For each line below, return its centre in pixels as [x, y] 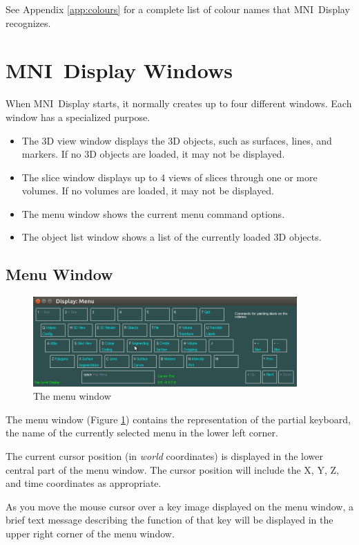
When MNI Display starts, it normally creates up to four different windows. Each [179, 103]
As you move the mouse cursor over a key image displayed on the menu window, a [179, 506]
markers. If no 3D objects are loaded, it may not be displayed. [153, 154]
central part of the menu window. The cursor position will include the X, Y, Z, [172, 469]
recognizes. [28, 22]
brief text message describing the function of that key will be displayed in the [169, 520]
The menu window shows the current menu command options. [153, 213]
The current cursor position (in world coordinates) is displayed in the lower [164, 455]
